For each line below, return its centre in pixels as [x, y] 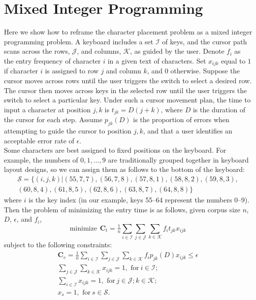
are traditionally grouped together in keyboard [178, 159]
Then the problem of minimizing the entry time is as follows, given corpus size [122, 209]
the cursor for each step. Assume [53, 119]
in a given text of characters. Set [157, 60]
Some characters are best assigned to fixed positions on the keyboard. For [115, 150]
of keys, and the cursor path [205, 41]
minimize [83, 228]
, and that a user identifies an [188, 130]
